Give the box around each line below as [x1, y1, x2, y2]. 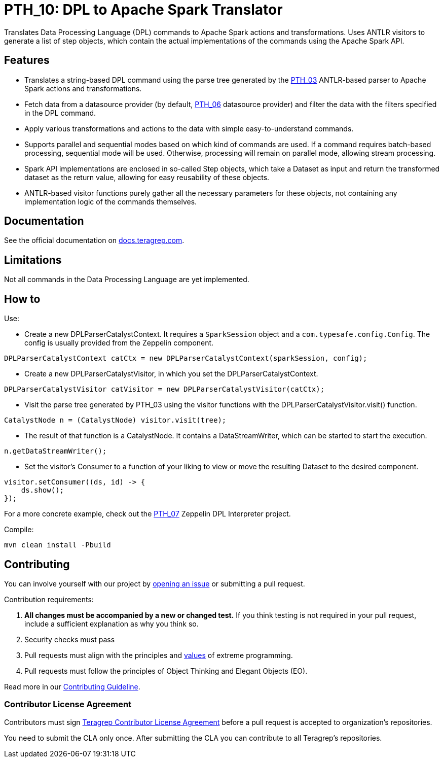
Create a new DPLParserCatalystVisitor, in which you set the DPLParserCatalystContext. [24, 369, 318, 378]
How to [4, 292, 41, 305]
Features [4, 54, 50, 67]
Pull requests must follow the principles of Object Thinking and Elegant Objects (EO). [24, 666, 308, 675]
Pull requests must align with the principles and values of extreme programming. [24, 650, 293, 660]
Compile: [4, 525, 34, 534]
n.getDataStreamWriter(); [4, 447, 107, 456]
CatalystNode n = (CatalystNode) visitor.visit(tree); [4, 416, 227, 425]
